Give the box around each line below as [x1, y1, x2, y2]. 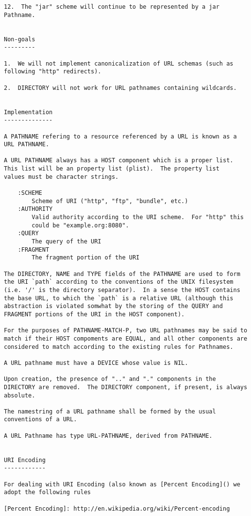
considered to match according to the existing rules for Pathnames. [4, 343, 234, 350]
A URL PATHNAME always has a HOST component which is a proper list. [4, 157, 234, 164]
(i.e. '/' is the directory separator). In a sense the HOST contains [4, 286, 240, 293]
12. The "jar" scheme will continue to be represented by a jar [4, 3, 219, 10]
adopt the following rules [4, 489, 91, 496]
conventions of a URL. [4, 416, 77, 423]
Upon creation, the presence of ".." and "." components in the [4, 376, 216, 383]
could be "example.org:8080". [32, 222, 129, 229]
